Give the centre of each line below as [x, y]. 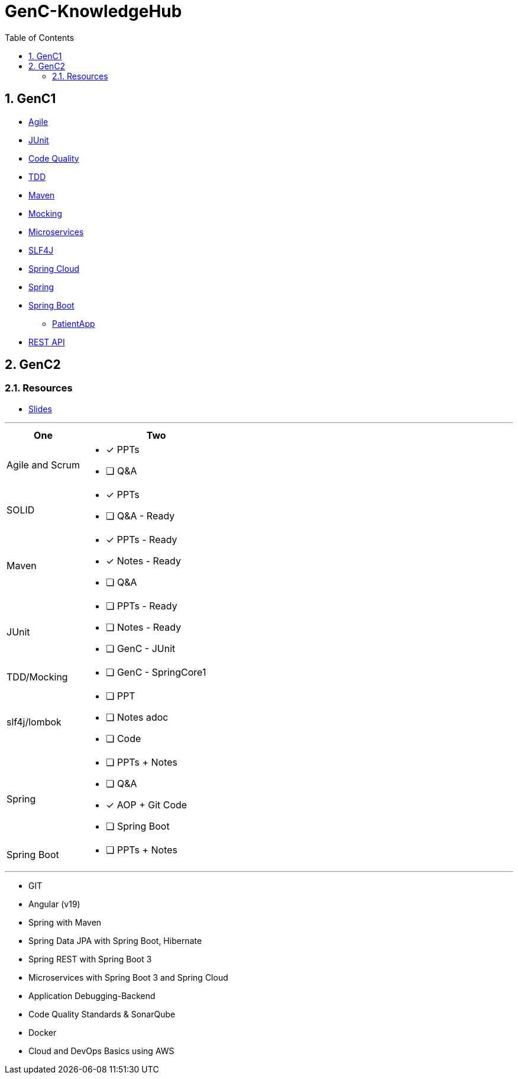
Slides [40, 409]
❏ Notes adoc [137, 717]
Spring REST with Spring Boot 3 [90, 959]
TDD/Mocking [37, 677]
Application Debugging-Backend [92, 995]
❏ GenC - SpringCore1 [156, 672]
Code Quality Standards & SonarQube [102, 1014]
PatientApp [74, 323]
